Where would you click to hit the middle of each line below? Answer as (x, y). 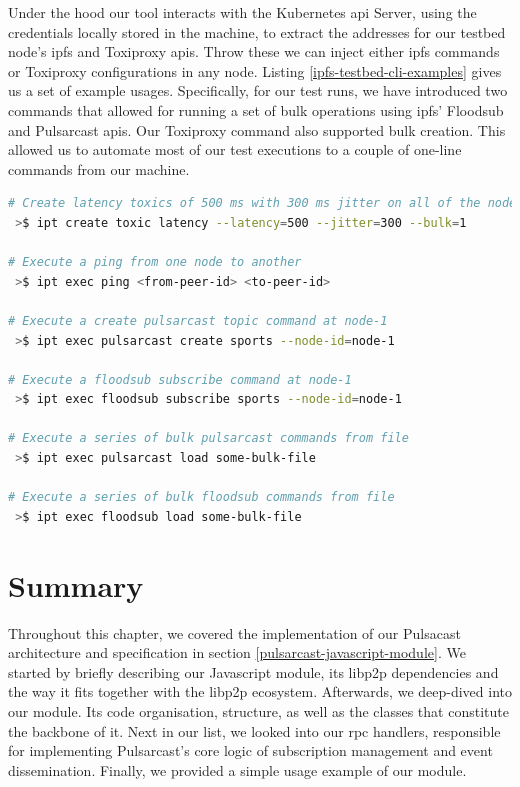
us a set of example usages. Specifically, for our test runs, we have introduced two (258, 90)
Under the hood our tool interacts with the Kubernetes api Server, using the (242, 12)
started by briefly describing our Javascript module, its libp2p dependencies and (253, 671)
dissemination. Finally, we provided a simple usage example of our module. (237, 769)
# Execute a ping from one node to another (155, 262)
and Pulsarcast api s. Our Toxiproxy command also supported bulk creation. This (257, 129)
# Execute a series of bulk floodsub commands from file (201, 497)
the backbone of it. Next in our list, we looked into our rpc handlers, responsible (254, 730)
